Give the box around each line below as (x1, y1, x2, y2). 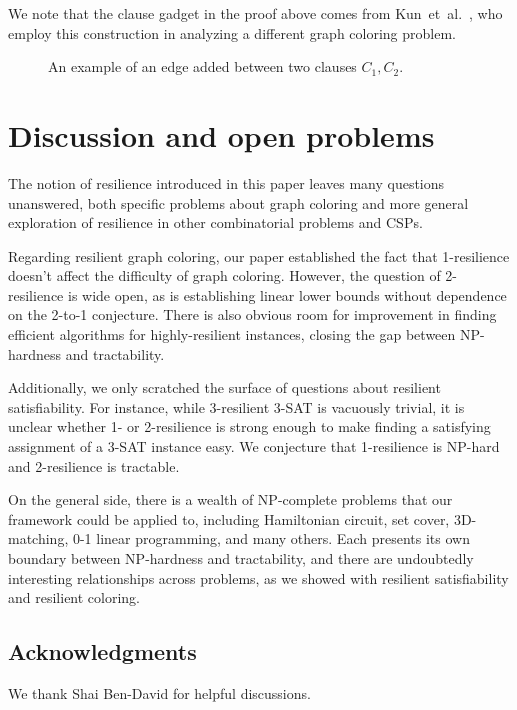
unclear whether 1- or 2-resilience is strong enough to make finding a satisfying (8, 416, 491, 437)
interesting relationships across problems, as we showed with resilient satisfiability (8, 567, 509, 588)
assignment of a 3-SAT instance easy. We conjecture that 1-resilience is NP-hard (8, 436, 500, 457)
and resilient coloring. (8, 587, 141, 608)
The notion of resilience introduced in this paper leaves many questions (8, 172, 445, 193)
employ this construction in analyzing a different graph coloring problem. (8, 22, 456, 43)
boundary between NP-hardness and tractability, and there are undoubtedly (8, 548, 474, 568)
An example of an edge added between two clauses (48, 56, 357, 77)
